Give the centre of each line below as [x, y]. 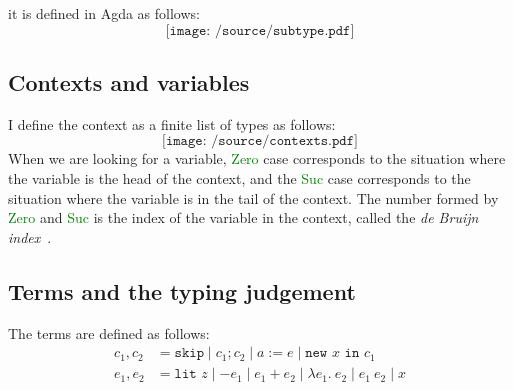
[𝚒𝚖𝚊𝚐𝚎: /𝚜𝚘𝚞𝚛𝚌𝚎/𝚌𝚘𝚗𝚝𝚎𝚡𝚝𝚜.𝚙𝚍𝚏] [260, 141]
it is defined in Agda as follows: [104, 13]
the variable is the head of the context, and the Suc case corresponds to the [239, 177]
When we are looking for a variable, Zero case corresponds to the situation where [257, 158]
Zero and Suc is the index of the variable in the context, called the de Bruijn [243, 217]
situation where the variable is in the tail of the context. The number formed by [253, 197]
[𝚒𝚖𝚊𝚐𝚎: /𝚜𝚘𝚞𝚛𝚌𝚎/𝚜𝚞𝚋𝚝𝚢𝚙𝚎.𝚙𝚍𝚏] [260, 30]
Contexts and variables [129, 81]
